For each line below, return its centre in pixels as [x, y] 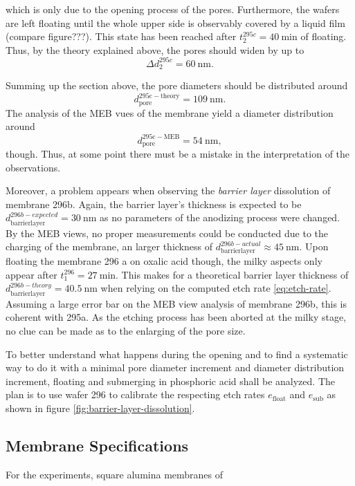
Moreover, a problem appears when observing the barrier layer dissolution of [168, 190]
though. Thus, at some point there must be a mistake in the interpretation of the [178, 154]
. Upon [314, 246]
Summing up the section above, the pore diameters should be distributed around [177, 85]
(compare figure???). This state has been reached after [121, 36]
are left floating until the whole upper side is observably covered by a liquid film [175, 22]
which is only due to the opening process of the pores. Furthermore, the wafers [173, 9]
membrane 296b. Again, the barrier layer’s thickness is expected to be [154, 204]
